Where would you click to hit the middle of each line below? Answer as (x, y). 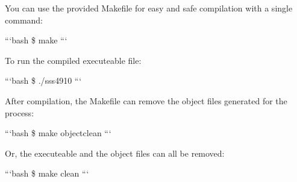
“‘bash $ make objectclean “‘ (58, 133)
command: (24, 20)
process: (20, 112)
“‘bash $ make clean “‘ (47, 173)
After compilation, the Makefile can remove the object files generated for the (146, 100)
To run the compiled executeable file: (73, 60)
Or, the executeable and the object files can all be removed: (115, 153)
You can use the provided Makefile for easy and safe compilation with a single (149, 8)
